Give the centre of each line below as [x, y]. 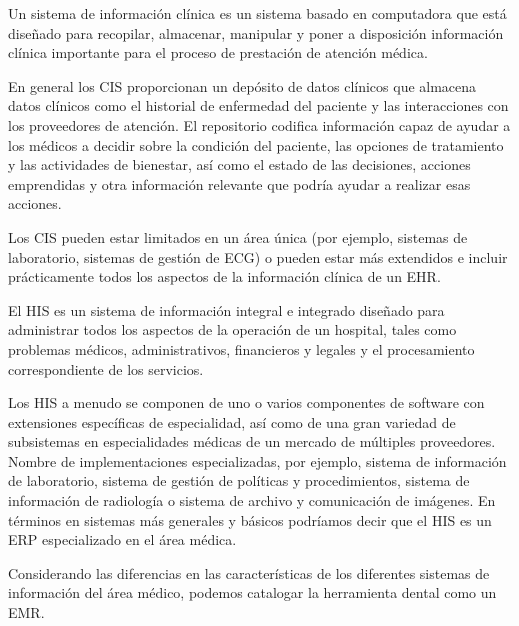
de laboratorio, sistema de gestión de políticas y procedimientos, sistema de [239, 480]
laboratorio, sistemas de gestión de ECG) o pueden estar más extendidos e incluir [258, 256]
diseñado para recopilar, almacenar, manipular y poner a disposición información [256, 32]
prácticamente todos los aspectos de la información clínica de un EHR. [224, 276]
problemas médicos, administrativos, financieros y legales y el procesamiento [241, 348]
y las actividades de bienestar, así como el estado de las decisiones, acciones [239, 164]
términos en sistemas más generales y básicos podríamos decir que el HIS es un [250, 519]
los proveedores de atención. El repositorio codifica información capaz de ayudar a [259, 124]
